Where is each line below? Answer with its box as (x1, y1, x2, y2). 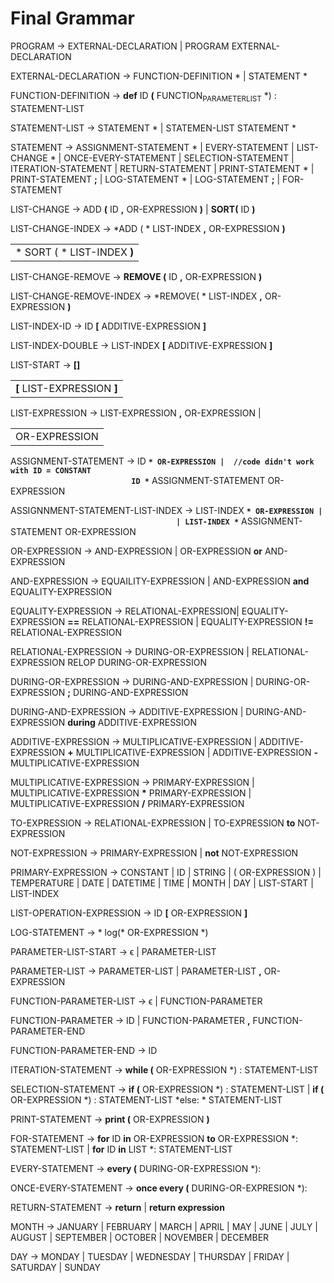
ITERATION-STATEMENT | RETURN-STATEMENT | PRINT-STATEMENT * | (10, 162, 315, 174)
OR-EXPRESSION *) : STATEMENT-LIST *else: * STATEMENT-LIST (10, 1093, 283, 1106)
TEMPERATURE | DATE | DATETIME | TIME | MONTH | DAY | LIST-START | (10, 877, 314, 889)
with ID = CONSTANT (10, 465, 92, 476)
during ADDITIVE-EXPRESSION (67, 716, 198, 728)
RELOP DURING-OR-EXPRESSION (67, 656, 207, 668)
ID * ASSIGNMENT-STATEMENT (131, 474, 266, 486)
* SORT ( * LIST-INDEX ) (15, 245, 135, 259)
